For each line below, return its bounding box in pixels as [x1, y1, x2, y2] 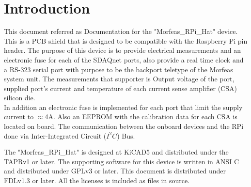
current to [4, 111, 34, 122]
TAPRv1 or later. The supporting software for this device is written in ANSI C [4, 156, 239, 166]
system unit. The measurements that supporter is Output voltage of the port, [4, 74, 235, 84]
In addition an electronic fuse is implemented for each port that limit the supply [4, 102, 243, 112]
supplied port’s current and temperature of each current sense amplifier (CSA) [4, 83, 237, 93]
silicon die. [4, 93, 35, 103]
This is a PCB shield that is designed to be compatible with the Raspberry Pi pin [4, 35, 248, 46]
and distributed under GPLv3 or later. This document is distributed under [4, 166, 226, 176]
